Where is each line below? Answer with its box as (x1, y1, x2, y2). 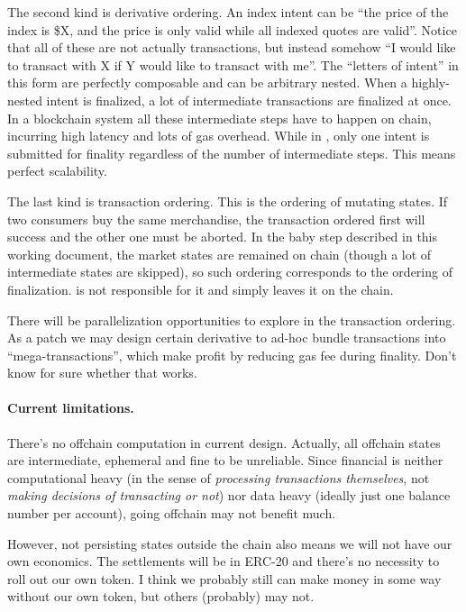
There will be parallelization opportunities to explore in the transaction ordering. (7, 310, 456, 329)
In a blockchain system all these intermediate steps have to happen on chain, (7, 108, 432, 127)
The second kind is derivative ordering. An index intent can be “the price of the (7, 3, 449, 21)
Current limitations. (7, 398, 134, 417)
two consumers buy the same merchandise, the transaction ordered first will (7, 209, 425, 228)
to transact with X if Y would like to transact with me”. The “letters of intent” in (7, 55, 459, 74)
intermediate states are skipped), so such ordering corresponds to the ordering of (7, 262, 452, 281)
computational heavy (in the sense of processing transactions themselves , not (7, 468, 430, 487)
